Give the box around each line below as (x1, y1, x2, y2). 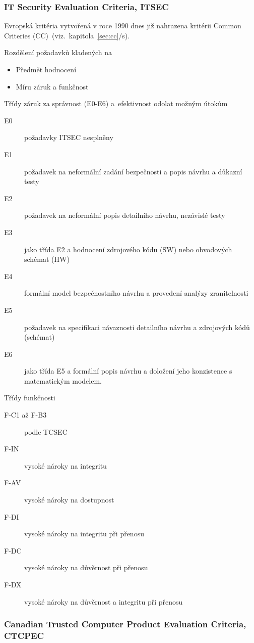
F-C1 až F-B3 (4, 409, 47, 420)
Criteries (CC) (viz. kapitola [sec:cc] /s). (4, 30, 130, 40)
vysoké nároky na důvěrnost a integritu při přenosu (24, 596, 183, 607)
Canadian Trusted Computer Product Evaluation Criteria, (4, 618, 246, 630)
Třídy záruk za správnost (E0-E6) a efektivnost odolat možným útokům (4, 98, 228, 109)
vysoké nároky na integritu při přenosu (24, 528, 144, 539)
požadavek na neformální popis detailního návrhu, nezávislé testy (24, 210, 225, 220)
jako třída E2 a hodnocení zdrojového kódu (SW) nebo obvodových (24, 244, 232, 254)
